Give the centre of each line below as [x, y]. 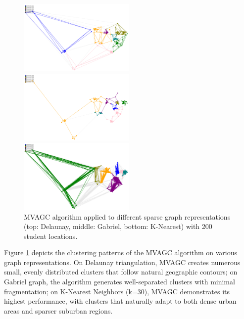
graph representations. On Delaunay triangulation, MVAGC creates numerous [122, 262]
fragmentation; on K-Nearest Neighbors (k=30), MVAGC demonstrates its [117, 291]
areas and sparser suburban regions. [58, 310]
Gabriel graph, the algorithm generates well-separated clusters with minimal [120, 282]
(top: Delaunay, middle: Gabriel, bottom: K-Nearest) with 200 [118, 226]
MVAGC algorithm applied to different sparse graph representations [127, 216]
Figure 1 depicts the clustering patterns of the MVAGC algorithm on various [121, 252]
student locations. [51, 236]
